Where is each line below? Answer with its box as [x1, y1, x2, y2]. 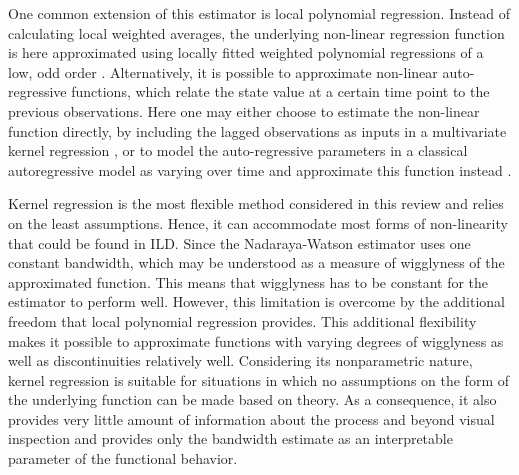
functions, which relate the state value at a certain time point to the [71, 81, 490, 102]
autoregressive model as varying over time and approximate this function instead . [8, 159, 512, 180]
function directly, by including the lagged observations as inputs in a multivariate [8, 120, 507, 141]
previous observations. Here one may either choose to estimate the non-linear [8, 100, 480, 121]
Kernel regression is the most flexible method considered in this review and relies [8, 193, 504, 214]
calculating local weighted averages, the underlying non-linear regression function [8, 22, 505, 43]
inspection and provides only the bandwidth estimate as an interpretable [8, 428, 453, 449]
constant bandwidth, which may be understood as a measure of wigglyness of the [8, 252, 505, 273]
